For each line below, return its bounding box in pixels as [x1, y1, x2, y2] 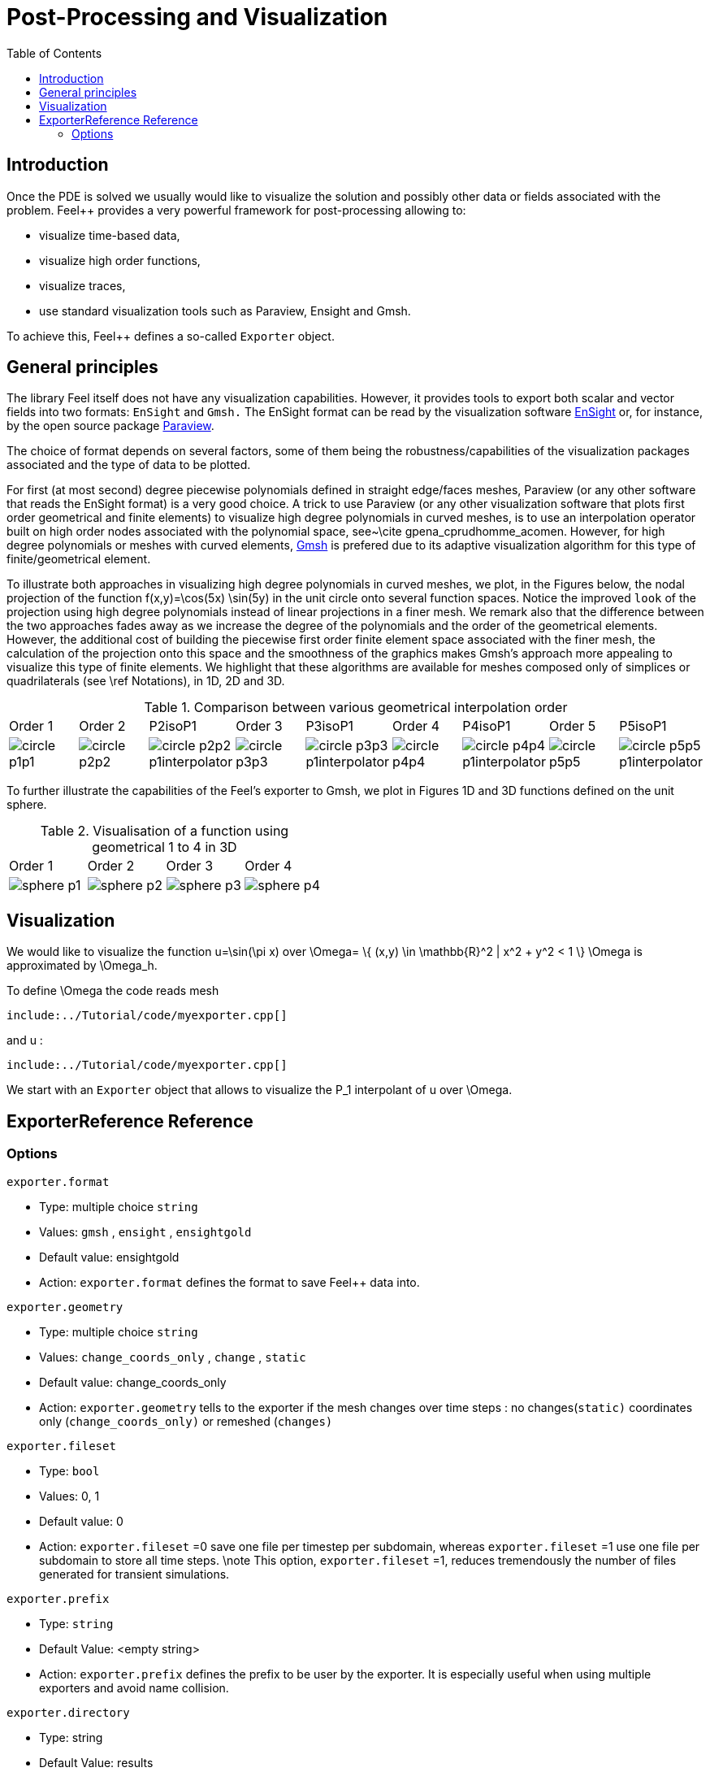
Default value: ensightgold [39, 1249, 180, 1264]
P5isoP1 [619, 718, 667, 735]
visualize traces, [39, 278, 126, 293]
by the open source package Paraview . [6, 419, 214, 433]
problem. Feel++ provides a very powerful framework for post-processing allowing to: [6, 202, 466, 217]
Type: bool [39, 1463, 100, 1478]
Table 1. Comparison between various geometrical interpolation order [144, 699, 568, 716]
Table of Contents [6, 46, 102, 60]
